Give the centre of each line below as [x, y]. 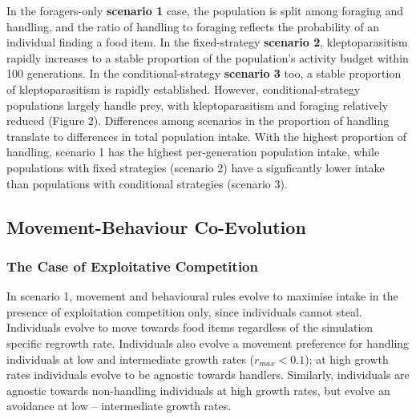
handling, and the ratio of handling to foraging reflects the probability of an [193, 26]
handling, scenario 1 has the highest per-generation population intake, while [193, 152]
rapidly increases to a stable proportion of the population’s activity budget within [208, 57]
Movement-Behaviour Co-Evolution [156, 226]
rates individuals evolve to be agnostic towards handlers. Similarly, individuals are [208, 375]
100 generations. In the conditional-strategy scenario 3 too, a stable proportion [204, 73]
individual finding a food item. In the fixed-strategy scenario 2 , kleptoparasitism [207, 42]
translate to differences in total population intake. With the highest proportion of [206, 136]
